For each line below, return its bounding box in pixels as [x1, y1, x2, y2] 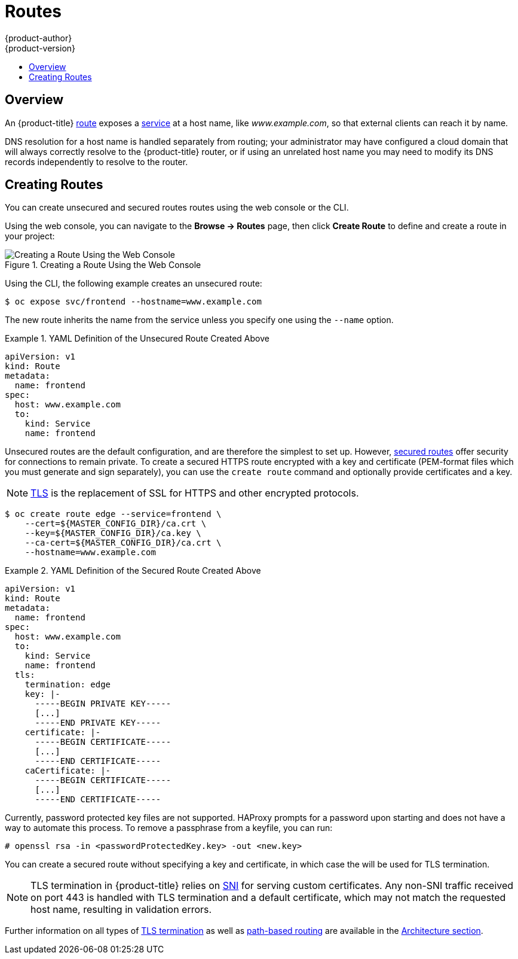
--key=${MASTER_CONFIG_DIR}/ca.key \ [24, 528, 201, 538]
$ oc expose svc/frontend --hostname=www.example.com [5, 297, 262, 307]
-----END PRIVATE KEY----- [35, 718, 161, 728]
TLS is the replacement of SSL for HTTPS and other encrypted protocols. [30, 487, 359, 500]
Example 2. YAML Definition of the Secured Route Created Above [5, 565, 261, 576]
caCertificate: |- [24, 766, 111, 776]
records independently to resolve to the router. [5, 156, 188, 167]
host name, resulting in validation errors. [30, 903, 212, 916]
